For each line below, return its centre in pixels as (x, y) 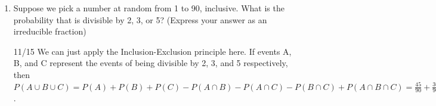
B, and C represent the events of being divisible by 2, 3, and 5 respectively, (151, 63)
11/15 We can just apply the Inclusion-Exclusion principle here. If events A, (152, 51)
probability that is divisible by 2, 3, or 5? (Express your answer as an (140, 19)
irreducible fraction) (50, 31)
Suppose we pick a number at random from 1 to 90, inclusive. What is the (149, 8)
